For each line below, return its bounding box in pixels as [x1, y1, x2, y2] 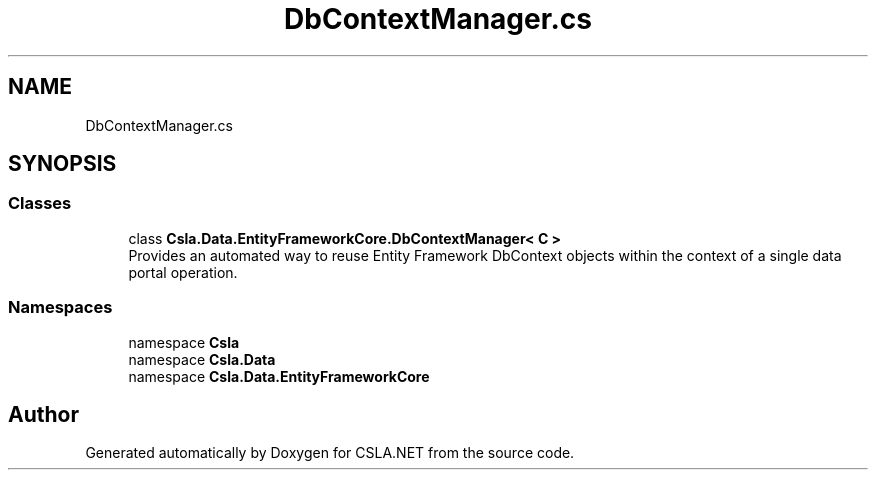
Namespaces [8, 297, 113, 318]
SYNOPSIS [8, 151, 117, 177]
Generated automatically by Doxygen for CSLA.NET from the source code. [85, 444, 575, 462]
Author [8, 401, 79, 427]
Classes [8, 193, 72, 214]
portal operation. [128, 263, 238, 281]
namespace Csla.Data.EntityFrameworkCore [128, 367, 430, 385]
